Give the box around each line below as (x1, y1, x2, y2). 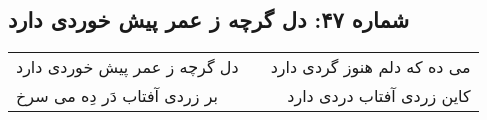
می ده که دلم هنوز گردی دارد (270, 55, 471, 79)
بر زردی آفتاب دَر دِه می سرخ (16, 84, 219, 108)
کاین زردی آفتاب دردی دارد (287, 84, 471, 108)
